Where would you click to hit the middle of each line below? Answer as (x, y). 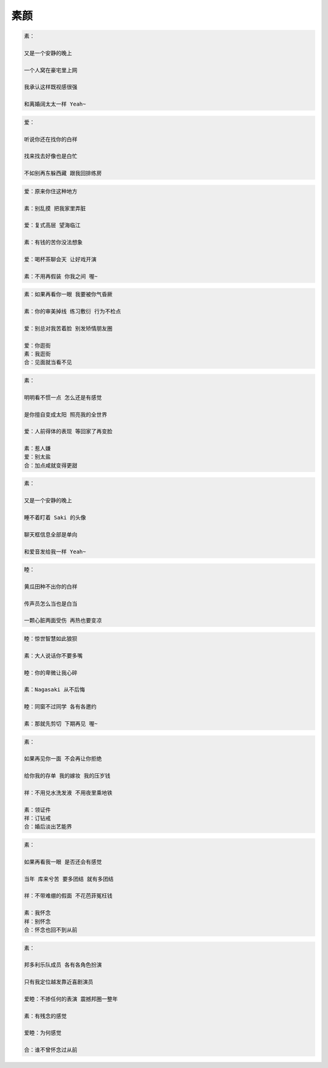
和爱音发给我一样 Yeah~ (55, 552)
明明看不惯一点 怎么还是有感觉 (63, 397)
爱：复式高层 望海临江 (53, 225)
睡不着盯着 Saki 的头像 (55, 517)
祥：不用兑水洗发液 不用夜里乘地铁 (68, 792)
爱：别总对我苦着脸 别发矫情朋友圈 (68, 328)
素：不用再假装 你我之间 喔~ (61, 276)
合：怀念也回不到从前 (51, 930)
